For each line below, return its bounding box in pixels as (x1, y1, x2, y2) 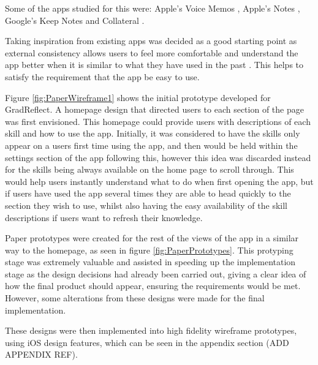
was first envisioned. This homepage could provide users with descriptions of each (5, 115, 311, 127)
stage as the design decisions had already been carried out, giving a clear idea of (5, 267, 306, 280)
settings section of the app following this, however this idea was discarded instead (5, 151, 311, 164)
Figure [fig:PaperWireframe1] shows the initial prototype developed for (5, 91, 271, 103)
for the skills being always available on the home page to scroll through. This (5, 163, 294, 176)
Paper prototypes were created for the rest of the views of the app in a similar (5, 231, 299, 244)
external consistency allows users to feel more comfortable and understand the (5, 46, 298, 59)
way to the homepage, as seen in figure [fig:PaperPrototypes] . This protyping (5, 243, 293, 256)
